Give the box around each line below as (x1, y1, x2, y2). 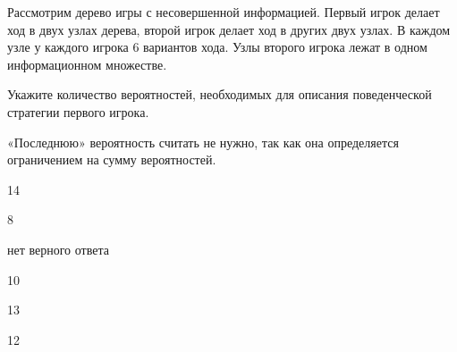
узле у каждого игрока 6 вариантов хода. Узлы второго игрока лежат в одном (7, 38, 427, 56)
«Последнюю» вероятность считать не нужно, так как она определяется (7, 132, 399, 151)
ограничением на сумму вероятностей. (7, 150, 216, 169)
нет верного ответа (7, 239, 109, 258)
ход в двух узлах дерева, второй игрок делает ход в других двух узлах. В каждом (7, 20, 451, 38)
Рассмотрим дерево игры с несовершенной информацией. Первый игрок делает (7, 3, 440, 21)
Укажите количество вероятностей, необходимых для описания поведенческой (7, 85, 432, 104)
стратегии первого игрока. (7, 102, 149, 121)
